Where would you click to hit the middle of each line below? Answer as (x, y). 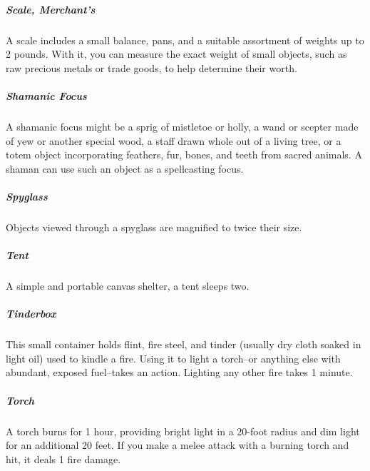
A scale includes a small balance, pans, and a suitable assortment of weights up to (185, 40)
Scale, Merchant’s (51, 9)
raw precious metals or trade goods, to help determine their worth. (151, 67)
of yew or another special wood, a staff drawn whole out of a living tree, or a (174, 140)
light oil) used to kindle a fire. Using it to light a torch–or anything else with (173, 358)
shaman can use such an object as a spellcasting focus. (125, 168)
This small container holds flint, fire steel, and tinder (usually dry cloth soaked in (184, 344)
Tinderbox (31, 314)
